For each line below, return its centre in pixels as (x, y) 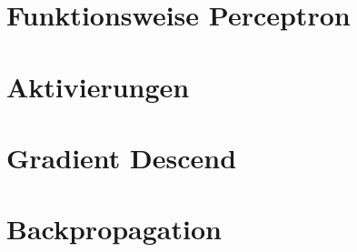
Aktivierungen (98, 86)
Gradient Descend (122, 157)
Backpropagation (114, 229)
